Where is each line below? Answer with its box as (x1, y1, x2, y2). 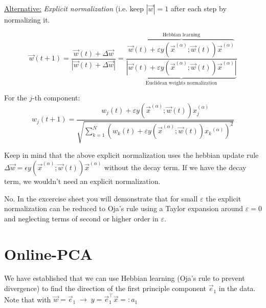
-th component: (32, 92, 80, 103)
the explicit (206, 193, 241, 203)
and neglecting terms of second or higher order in (4, 213, 159, 223)
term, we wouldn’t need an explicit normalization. (4, 175, 161, 186)
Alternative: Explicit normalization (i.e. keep (4, 3, 144, 13)
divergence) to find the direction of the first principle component (4, 283, 206, 294)
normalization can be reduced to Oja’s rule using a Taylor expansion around (4, 203, 243, 214)
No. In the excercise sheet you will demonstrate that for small (4, 193, 198, 203)
